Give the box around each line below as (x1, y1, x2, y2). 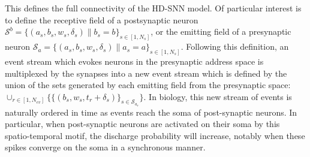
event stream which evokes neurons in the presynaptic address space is (5, 55, 264, 67)
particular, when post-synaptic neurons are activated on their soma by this (5, 117, 280, 130)
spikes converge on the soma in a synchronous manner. (5, 141, 206, 153)
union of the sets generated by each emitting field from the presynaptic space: (5, 78, 291, 91)
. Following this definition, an (180, 40, 289, 53)
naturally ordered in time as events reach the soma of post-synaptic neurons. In (5, 105, 297, 118)
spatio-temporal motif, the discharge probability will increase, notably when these (5, 129, 305, 141)
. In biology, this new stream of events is (143, 90, 292, 102)
